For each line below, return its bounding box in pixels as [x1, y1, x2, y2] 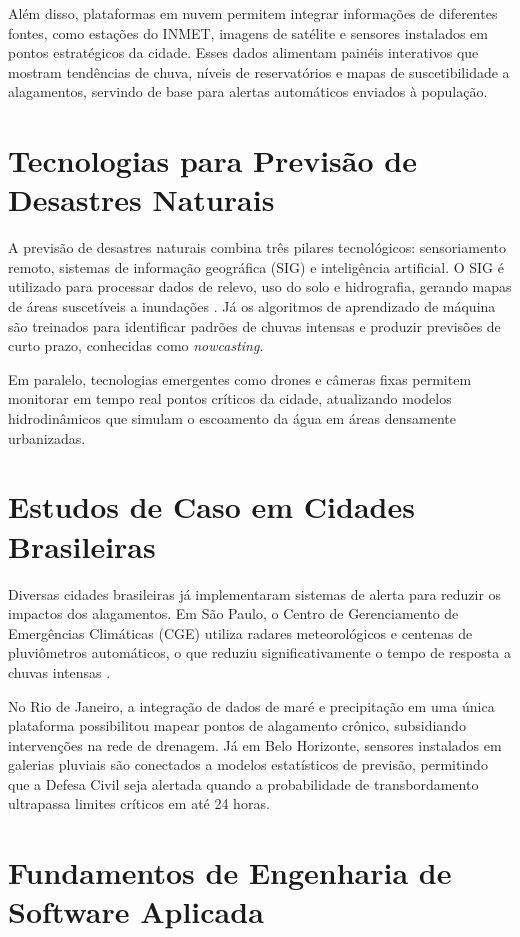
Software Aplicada [8, 891, 264, 932]
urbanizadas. [8, 427, 86, 448]
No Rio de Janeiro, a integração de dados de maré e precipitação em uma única [8, 695, 495, 716]
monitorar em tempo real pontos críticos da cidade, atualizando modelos [8, 388, 452, 409]
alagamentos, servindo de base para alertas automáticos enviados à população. [8, 81, 488, 102]
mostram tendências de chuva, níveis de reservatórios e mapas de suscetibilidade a [8, 61, 510, 82]
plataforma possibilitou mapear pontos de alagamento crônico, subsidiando [8, 715, 466, 736]
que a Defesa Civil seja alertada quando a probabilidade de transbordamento [8, 773, 479, 794]
